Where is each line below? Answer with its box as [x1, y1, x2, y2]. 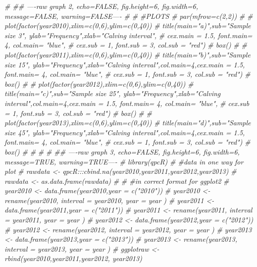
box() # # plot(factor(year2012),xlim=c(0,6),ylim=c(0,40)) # [4, 78, 194, 89]
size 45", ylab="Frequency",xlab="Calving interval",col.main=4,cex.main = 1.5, [4, 127, 245, 137]
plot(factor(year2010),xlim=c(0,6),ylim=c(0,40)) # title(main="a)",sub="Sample [4, 20, 251, 31]
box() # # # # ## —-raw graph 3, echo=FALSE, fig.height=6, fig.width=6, [4, 146, 240, 157]
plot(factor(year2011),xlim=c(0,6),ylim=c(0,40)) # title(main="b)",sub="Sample [4, 49, 251, 59]
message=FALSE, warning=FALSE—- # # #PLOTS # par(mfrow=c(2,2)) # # [4, 10, 253, 21]
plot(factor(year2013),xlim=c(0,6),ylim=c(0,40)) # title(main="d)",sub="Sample [4, 117, 251, 128]
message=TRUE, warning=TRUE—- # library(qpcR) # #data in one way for [4, 156, 244, 166]
